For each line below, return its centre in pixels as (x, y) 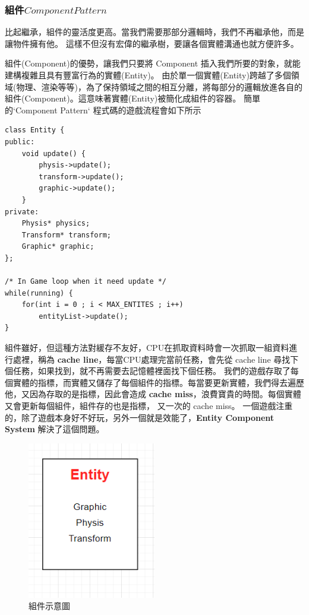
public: (20, 142)
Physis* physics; (56, 224)
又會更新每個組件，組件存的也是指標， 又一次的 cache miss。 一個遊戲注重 (149, 406)
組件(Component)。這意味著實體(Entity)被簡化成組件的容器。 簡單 (133, 98)
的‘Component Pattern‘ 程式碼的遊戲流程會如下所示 (103, 110)
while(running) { (39, 293)
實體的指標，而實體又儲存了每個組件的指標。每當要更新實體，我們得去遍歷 (158, 382)
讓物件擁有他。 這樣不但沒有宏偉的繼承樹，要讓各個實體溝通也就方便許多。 (152, 43)
